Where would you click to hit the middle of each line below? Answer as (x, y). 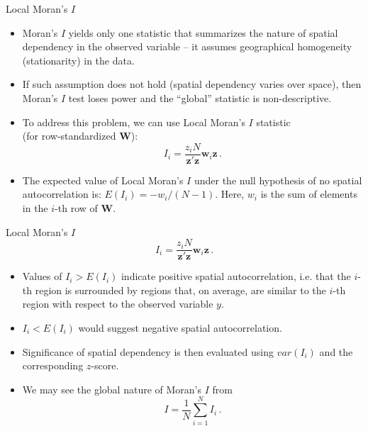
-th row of (76, 208)
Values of (42, 276)
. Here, (230, 194)
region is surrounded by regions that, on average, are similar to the (180, 290)
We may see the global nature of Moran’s (112, 389)
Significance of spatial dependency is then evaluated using (148, 351)
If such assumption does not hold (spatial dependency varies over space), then (192, 84)
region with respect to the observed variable (118, 304)
